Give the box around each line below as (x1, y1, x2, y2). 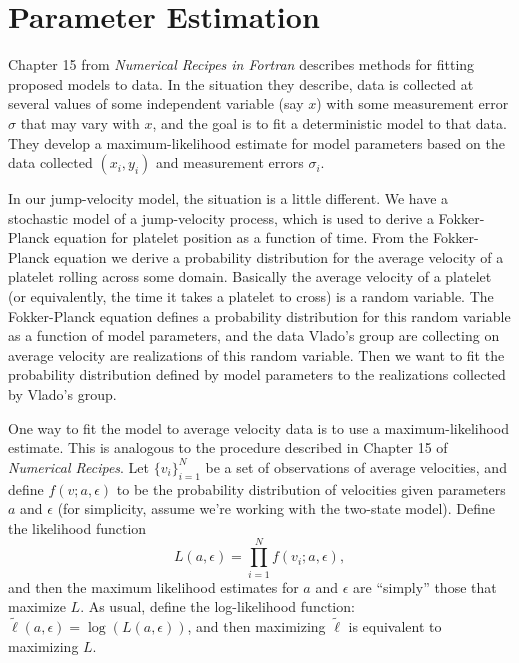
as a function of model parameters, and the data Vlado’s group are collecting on (8, 325, 500, 346)
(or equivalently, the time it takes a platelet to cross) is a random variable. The (8, 286, 494, 307)
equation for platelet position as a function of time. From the (54, 227, 429, 248)
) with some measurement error (316, 93, 509, 114)
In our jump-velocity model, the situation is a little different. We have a (8, 188, 449, 209)
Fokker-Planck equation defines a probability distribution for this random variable (8, 305, 511, 326)
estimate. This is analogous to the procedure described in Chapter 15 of (8, 437, 448, 458)
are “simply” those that (353, 576, 497, 597)
